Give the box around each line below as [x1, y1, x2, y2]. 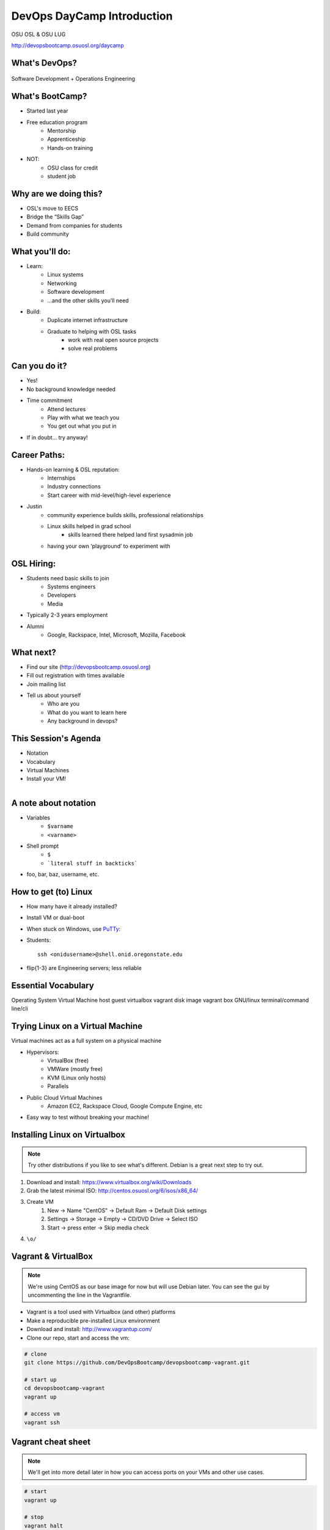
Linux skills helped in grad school [47, 522, 131, 529]
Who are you [47, 700, 79, 707]
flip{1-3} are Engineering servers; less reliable [26, 965, 142, 972]
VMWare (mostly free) [47, 1065, 103, 1073]
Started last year [26, 107, 68, 114]
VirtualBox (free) [47, 1057, 89, 1064]
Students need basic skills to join [26, 574, 109, 581]
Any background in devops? [47, 717, 118, 725]
